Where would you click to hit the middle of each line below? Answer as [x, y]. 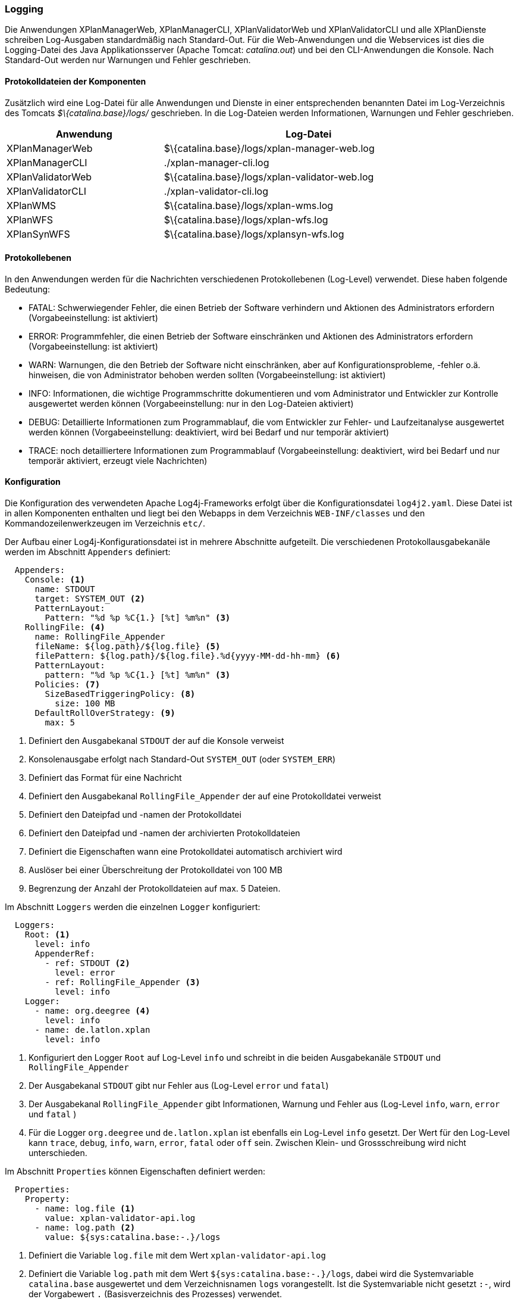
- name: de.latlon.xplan [92, 1030]
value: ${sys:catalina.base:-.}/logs [133, 1237]
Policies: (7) [68, 685]
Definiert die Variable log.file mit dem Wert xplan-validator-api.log [177, 1256]
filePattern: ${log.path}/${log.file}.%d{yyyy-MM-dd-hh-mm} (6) [188, 656]
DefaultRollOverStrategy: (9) [105, 713]
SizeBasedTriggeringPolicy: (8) [120, 694]
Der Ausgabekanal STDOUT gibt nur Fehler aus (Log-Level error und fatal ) [179, 1086]
